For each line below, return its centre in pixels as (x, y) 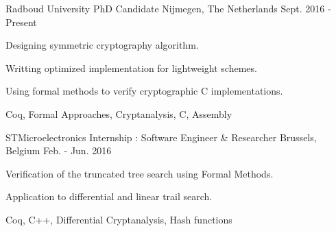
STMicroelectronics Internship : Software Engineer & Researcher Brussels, (161, 137)
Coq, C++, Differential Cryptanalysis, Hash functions (119, 219)
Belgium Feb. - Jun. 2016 (59, 150)
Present (21, 22)
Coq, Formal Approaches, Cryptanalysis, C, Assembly (119, 113)
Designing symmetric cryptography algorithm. (102, 45)
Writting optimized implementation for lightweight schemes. (131, 68)
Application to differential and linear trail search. (109, 196)
